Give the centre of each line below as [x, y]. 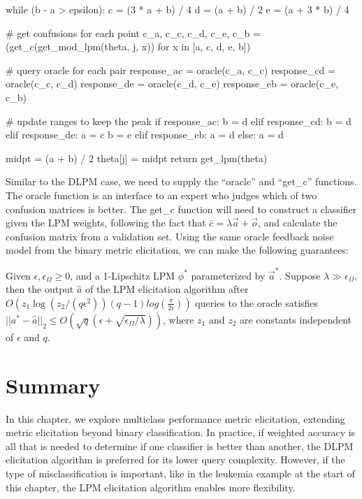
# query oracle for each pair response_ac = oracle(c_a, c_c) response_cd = [171, 70]
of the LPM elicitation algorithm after [167, 289]
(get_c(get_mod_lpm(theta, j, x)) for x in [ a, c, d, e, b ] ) [128, 46]
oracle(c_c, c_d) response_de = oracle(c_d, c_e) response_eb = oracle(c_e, [172, 84]
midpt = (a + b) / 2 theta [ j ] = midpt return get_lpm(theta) [137, 158]
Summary [53, 385]
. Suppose [300, 275]
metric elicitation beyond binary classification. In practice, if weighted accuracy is [181, 432]
